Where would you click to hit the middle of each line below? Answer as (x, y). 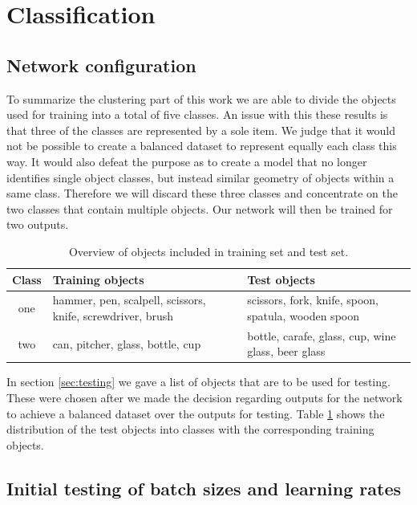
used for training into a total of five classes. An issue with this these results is (197, 114)
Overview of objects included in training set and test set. (208, 251)
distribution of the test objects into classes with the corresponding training (190, 429)
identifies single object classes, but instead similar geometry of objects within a (200, 177)
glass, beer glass (286, 351)
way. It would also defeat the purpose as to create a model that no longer (187, 161)
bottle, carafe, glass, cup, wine (322, 335)
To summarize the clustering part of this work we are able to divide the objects (201, 98)
